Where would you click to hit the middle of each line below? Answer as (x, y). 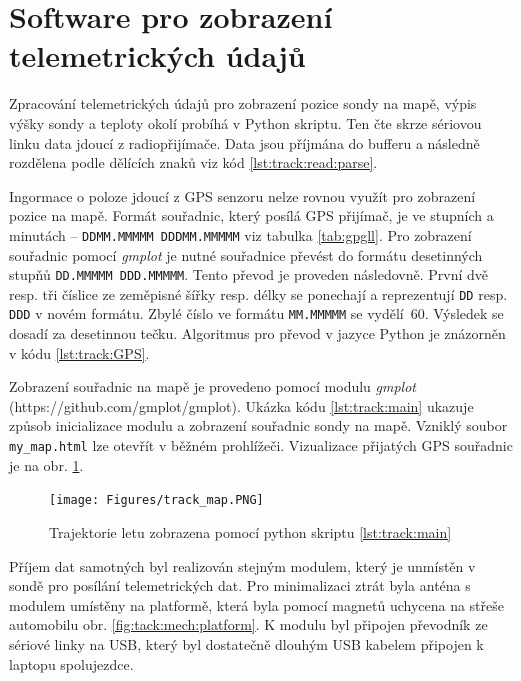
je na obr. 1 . (46, 464)
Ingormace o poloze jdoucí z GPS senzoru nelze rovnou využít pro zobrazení (242, 195)
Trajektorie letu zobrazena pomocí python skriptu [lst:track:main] (250, 531)
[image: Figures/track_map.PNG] (156, 500)
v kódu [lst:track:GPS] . (79, 352)
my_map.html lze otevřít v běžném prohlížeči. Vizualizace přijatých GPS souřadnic (261, 445)
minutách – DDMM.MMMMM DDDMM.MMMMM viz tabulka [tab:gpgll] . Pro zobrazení (240, 234)
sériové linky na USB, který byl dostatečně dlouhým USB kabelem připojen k (246, 643)
